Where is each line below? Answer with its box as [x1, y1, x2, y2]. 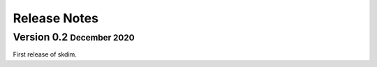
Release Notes [13, 10, 99, 26]
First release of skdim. [13, 50, 77, 59]
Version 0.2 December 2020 [13, 31, 135, 43]
